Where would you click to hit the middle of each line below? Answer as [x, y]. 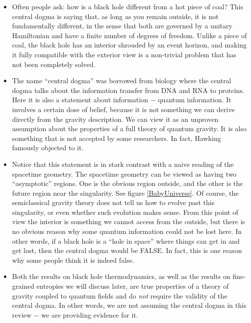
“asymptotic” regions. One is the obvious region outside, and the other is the [127, 183]
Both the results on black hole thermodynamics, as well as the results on [121, 276]
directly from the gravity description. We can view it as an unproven [115, 119]
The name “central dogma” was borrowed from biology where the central [122, 81]
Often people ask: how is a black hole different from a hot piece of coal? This [128, 6]
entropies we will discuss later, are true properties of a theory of [133, 286]
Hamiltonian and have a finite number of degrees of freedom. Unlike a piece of [129, 35]
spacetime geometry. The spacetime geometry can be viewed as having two [124, 173]
